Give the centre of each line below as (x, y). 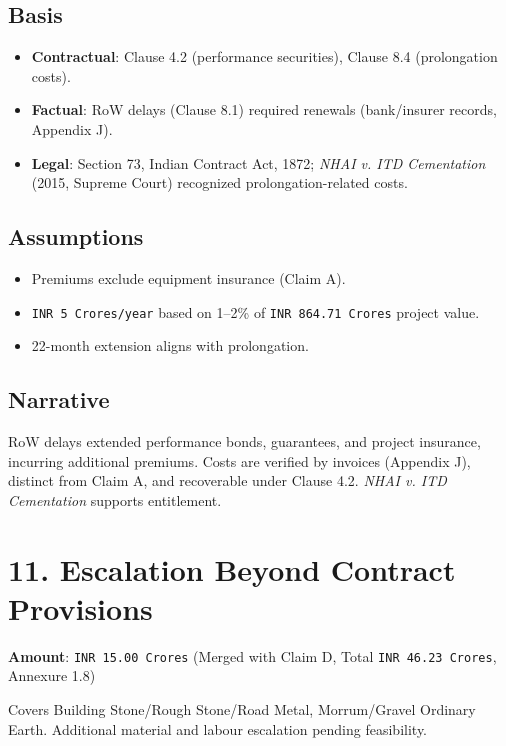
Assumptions (76, 236)
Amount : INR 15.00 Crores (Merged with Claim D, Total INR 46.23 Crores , (252, 655)
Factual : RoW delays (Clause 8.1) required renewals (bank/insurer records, (264, 109)
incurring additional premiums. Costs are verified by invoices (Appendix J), (239, 460)
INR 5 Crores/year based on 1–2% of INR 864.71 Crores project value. (255, 311)
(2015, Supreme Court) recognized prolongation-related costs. (219, 182)
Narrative (59, 399)
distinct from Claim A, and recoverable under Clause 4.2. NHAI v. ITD (227, 480)
